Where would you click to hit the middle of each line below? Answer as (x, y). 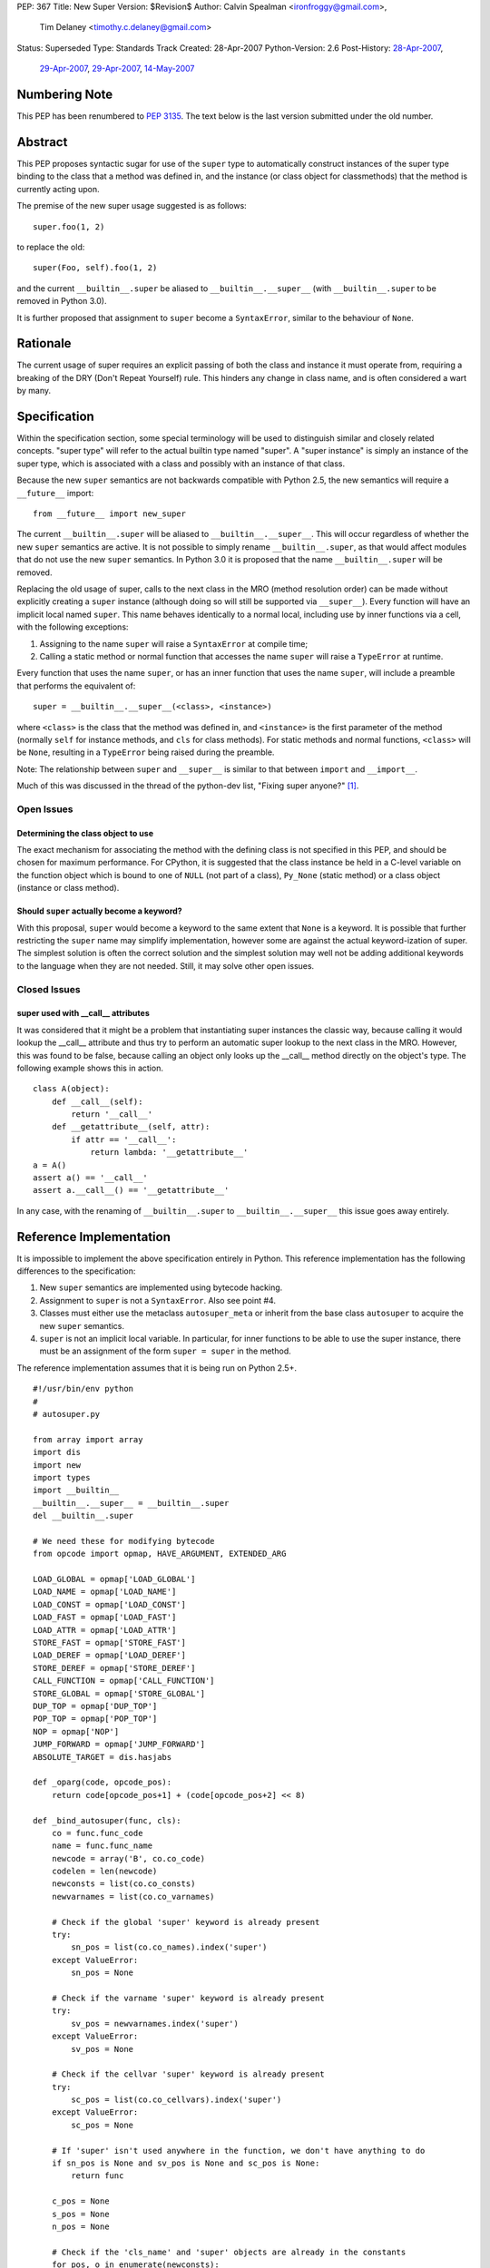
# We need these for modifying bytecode (124, 1541)
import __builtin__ (76, 1491)
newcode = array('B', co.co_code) (128, 1858)
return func (98, 2176)
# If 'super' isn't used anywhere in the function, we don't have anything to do (238, 2151)
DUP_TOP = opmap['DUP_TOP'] (95, 1706)
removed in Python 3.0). (62, 301)
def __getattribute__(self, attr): (131, 1127)
